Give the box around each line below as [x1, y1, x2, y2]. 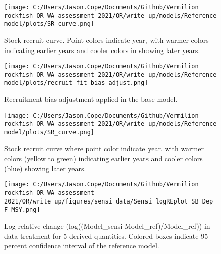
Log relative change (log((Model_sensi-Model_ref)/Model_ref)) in [4, 221, 210, 231]
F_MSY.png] [4, 206, 40, 214]
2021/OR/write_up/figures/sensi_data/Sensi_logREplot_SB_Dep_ [4, 197, 217, 205]
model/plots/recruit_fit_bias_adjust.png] [4, 79, 149, 87]
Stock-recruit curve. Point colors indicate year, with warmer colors [4, 34, 209, 45]
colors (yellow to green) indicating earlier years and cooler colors [4, 153, 203, 164]
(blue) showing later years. [4, 163, 86, 173]
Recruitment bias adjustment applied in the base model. [4, 94, 178, 105]
